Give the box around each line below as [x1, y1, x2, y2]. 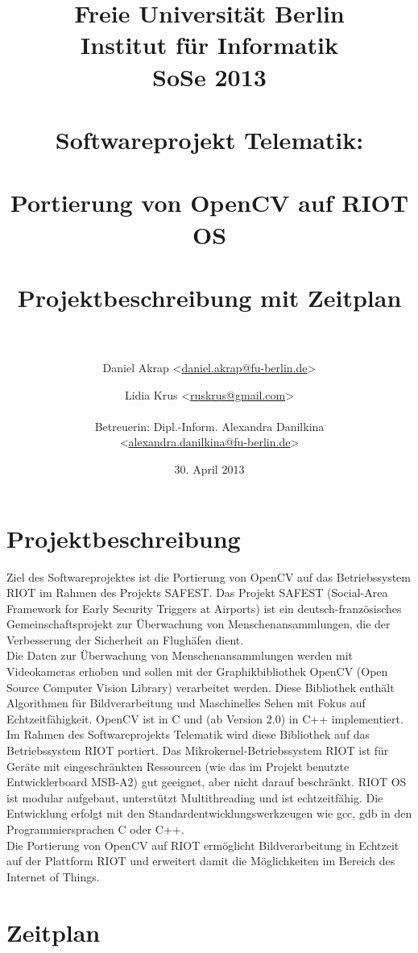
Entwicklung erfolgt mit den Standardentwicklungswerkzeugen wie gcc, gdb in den [6, 805, 412, 822]
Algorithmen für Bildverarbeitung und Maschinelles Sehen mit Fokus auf [6, 694, 366, 711]
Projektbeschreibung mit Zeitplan [17, 280, 402, 313]
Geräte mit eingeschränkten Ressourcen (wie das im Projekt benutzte [6, 757, 350, 774]
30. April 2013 [174, 460, 245, 477]
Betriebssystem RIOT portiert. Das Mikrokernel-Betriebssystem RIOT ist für [6, 742, 389, 759]
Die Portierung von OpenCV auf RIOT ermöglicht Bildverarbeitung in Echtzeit [6, 836, 399, 853]
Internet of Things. [6, 868, 100, 885]
